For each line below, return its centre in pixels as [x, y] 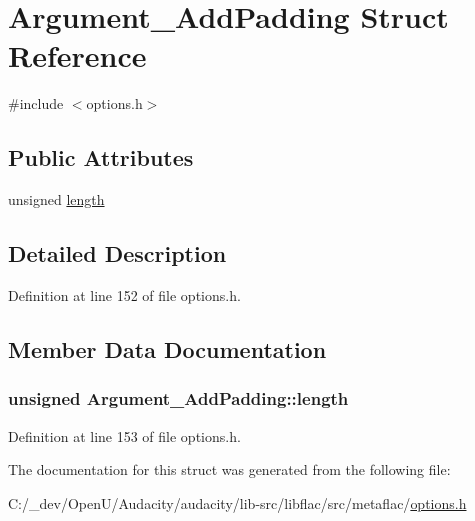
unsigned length [56, 199]
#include [36, 103]
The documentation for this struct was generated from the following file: [229, 469]
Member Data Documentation [167, 348]
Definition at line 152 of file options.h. [124, 294]
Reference [77, 55]
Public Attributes [101, 157]
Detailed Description [117, 253]
